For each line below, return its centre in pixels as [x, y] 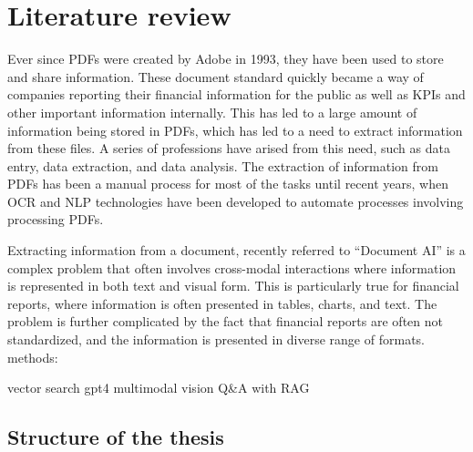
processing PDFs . [56, 219]
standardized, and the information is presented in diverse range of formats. [216, 339]
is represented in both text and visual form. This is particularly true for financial [233, 286]
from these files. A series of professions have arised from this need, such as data [229, 148]
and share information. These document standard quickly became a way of [216, 76]
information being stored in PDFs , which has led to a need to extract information [235, 130]
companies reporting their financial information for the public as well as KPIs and [236, 94]
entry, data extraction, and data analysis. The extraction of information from [223, 165]
